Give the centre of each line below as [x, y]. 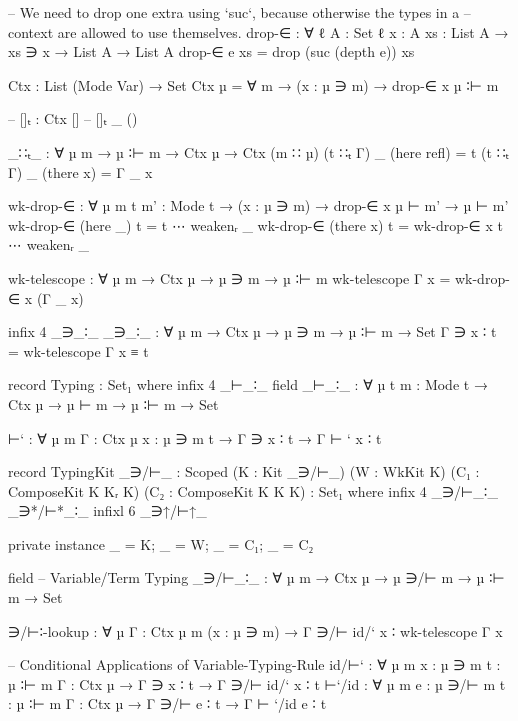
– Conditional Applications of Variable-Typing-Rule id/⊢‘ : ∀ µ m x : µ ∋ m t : [254, 664]
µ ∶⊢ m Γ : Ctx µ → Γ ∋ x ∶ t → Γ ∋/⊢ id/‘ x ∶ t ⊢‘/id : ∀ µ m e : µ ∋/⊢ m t [257, 683]
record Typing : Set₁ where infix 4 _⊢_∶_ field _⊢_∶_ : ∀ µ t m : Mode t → [248, 384]
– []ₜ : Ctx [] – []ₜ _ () [73, 118]
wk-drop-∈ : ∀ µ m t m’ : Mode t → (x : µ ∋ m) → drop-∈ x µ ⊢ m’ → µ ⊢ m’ [258, 205]
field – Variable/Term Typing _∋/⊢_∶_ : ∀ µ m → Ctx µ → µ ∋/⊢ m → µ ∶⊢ [256, 577]
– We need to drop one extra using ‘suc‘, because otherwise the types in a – [239, 12]
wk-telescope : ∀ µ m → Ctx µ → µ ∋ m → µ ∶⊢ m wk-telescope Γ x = [229, 277]
